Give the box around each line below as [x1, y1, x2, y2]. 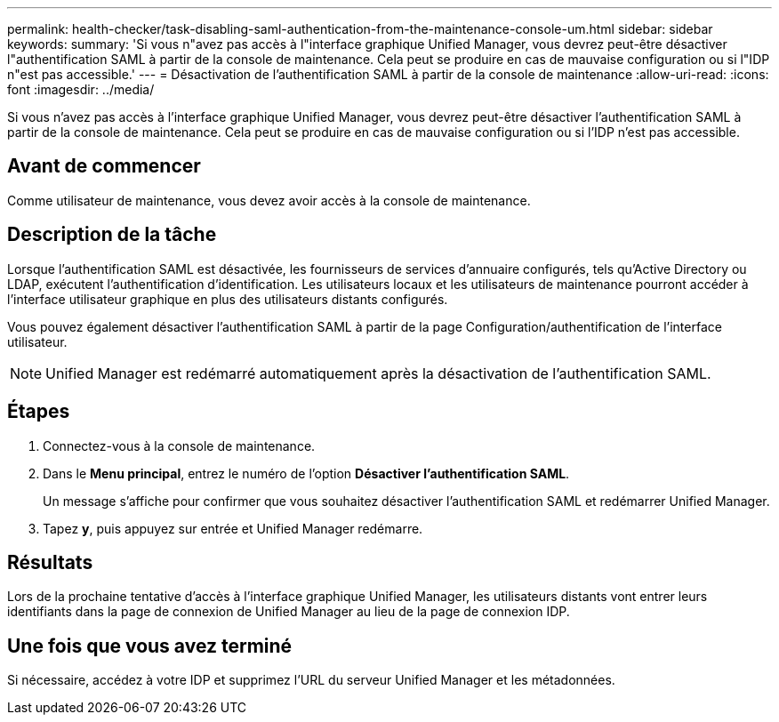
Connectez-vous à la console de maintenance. [43, 437, 316, 453]
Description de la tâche [7, 223, 217, 246]
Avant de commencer [7, 155, 201, 178]
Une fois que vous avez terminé [7, 634, 293, 657]
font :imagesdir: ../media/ [7, 82, 155, 97]
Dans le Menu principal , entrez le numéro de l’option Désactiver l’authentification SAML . [43, 465, 570, 481]
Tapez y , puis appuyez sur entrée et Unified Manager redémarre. [43, 520, 423, 536]
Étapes [7, 400, 70, 423]
